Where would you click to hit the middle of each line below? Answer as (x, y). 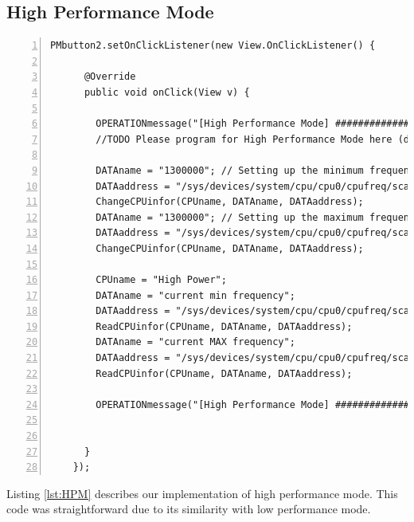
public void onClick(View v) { (167, 92)
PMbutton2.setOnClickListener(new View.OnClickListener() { (213, 46)
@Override (110, 77)
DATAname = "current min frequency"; (195, 295)
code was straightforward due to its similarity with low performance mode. (189, 509)
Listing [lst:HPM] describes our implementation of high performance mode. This (202, 493)
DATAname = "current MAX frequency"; (195, 342)
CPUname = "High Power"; (161, 280)
